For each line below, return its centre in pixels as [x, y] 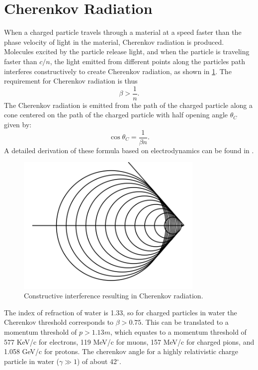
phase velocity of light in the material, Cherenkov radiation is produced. [114, 42]
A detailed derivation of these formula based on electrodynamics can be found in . [129, 150]
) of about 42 [97, 361]
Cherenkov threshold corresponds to [59, 322]
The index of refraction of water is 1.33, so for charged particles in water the [121, 312]
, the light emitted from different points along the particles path [148, 61]
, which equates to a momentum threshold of [178, 331]
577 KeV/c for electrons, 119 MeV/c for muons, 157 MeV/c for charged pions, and [129, 341]
